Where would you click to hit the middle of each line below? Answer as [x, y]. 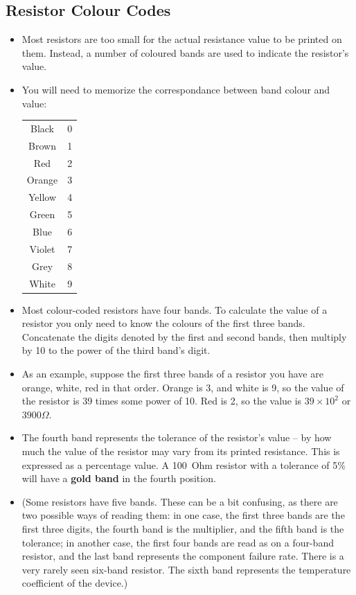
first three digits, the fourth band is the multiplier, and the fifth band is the [183, 528]
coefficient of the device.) [75, 583]
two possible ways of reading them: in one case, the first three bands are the [183, 515]
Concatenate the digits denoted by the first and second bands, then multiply [184, 336]
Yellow [42, 197]
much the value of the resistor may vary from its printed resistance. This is [181, 451]
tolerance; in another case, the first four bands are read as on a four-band [178, 542]
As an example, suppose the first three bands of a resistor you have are [172, 373]
